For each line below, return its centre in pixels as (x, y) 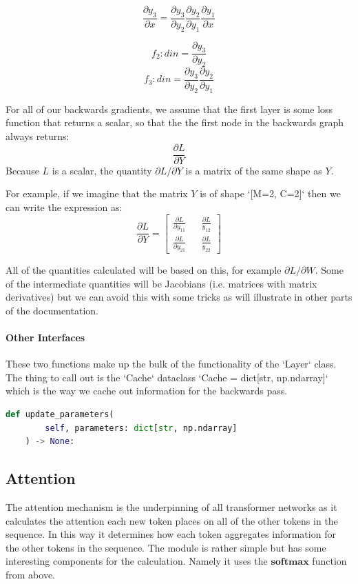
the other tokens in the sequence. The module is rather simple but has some (166, 547)
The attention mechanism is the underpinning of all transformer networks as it (171, 507)
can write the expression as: (64, 207)
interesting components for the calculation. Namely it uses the (137, 561)
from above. (30, 575)
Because (22, 170)
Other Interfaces (45, 338)
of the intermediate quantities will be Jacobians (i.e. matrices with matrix (161, 283)
